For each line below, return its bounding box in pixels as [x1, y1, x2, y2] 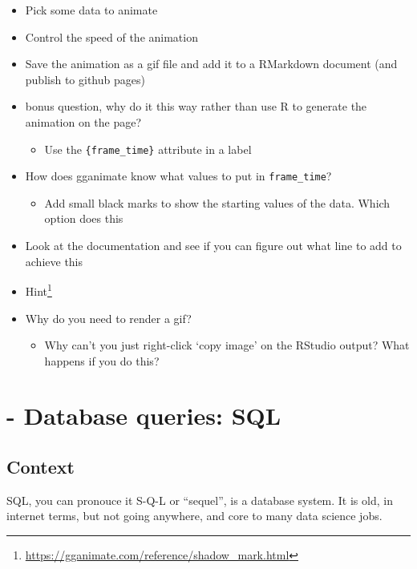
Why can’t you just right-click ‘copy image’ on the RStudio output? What [44, 337, 410, 353]
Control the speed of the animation [25, 28, 198, 45]
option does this [44, 210, 123, 227]
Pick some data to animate [25, 2, 158, 18]
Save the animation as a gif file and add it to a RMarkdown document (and [25, 55, 398, 72]
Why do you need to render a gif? [25, 309, 192, 326]
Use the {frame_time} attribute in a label [44, 140, 252, 157]
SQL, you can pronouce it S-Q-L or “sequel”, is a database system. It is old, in [6, 491, 393, 508]
